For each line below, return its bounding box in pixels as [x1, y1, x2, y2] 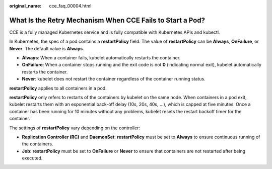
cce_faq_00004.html [49, 3, 92, 9]
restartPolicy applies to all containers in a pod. [9, 85, 107, 91]
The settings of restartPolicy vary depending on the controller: [9, 125, 141, 131]
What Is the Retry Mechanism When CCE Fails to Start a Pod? [9, 16, 205, 25]
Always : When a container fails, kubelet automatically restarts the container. [22, 55, 181, 61]
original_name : [9, 3, 42, 9]
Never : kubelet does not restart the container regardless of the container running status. [22, 76, 206, 82]
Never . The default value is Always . [9, 45, 84, 51]
